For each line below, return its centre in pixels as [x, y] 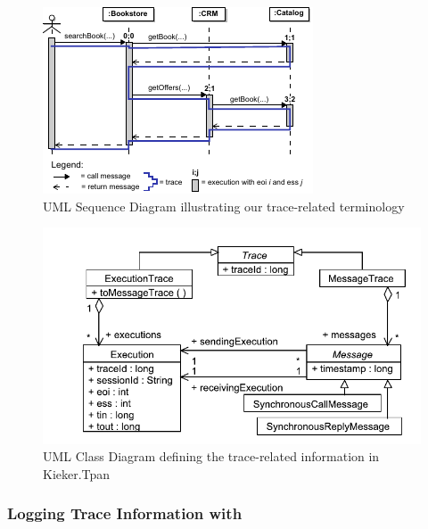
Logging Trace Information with [125, 513]
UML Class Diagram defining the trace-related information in [211, 456]
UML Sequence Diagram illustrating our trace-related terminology [224, 206]
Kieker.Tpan [77, 473]
